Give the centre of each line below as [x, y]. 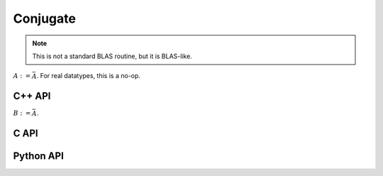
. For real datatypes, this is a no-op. [89, 76]
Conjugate [44, 18]
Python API [38, 156]
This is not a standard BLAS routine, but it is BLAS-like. [112, 56]
